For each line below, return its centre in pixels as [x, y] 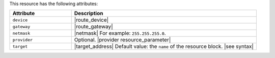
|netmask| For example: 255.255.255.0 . [120, 33]
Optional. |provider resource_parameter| [122, 40]
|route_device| [91, 20]
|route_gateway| [93, 27]
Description [89, 14]
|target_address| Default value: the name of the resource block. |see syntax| [164, 46]
